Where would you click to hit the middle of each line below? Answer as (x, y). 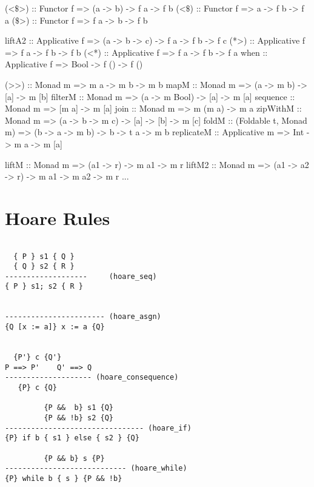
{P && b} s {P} (74, 458)
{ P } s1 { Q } (44, 256)
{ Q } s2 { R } (44, 267)
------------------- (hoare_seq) (81, 276)
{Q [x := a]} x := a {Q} (55, 327)
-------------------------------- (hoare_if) (98, 428)
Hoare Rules (58, 217)
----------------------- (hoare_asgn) (83, 317)
